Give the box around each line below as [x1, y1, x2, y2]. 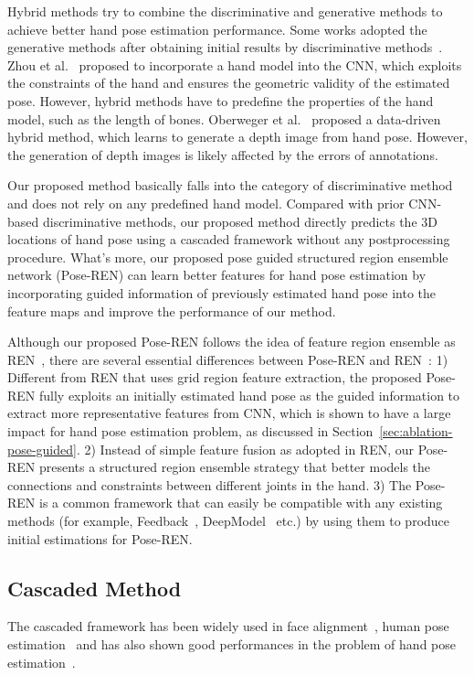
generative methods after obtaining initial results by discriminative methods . [7, 37, 443, 57]
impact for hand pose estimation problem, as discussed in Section [7, 422, 374, 441]
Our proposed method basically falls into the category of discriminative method [7, 176, 453, 195]
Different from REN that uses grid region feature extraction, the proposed [7, 368, 422, 387]
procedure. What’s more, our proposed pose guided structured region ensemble [7, 247, 448, 266]
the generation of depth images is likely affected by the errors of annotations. [7, 145, 438, 164]
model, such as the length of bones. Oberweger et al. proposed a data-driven [7, 109, 441, 128]
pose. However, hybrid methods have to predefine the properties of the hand [7, 91, 434, 110]
